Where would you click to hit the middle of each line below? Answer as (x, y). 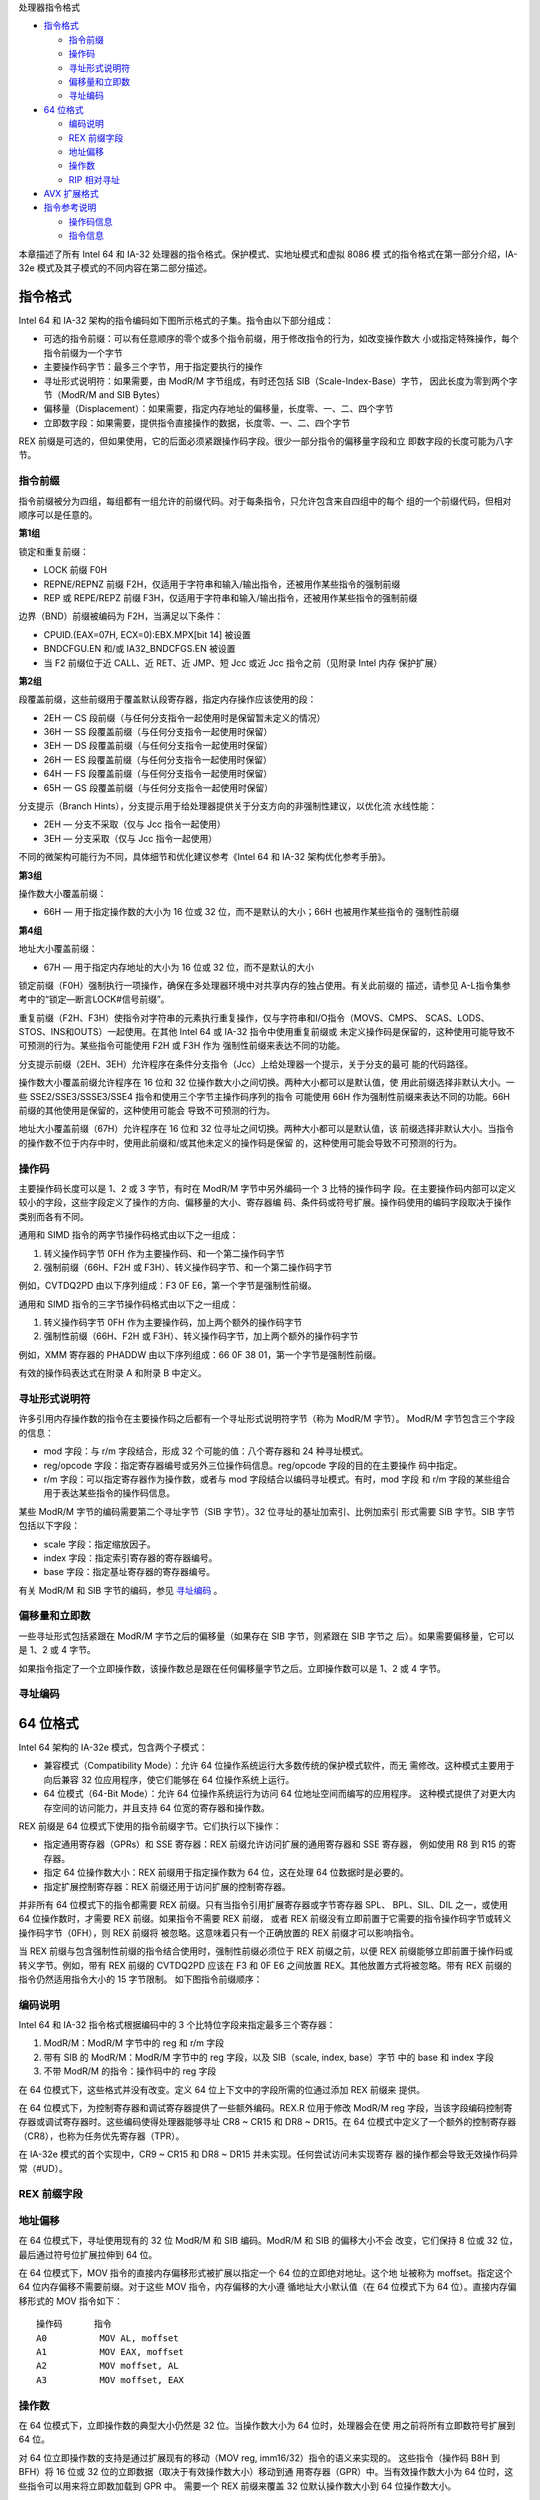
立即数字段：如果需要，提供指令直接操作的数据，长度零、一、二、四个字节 (196, 422)
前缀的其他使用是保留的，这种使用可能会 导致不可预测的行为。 (146, 1111)
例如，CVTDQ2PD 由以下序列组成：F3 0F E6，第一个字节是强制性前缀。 (167, 1286)
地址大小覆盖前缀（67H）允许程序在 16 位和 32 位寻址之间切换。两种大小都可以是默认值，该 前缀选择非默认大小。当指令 (266, 1129)
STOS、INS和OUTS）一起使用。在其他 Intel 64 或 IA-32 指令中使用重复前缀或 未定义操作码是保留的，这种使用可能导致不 (266, 1032)
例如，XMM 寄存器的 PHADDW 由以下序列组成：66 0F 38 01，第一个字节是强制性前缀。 (200, 1354)
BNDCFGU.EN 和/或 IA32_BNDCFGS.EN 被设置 (139, 649)
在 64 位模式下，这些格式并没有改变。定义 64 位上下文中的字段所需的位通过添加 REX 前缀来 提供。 (221, 2089)
